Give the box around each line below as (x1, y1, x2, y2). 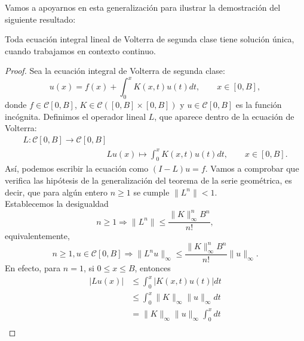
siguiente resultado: (5, 13, 76, 25)
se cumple (133, 185, 170, 198)
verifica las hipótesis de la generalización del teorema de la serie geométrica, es (5, 174, 292, 186)
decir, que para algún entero (5, 185, 108, 198)
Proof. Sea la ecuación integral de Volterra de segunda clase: (5, 64, 225, 77)
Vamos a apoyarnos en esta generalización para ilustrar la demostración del (5, 1, 281, 13)
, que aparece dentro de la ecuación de (154, 110, 294, 122)
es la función (235, 98, 282, 111)
